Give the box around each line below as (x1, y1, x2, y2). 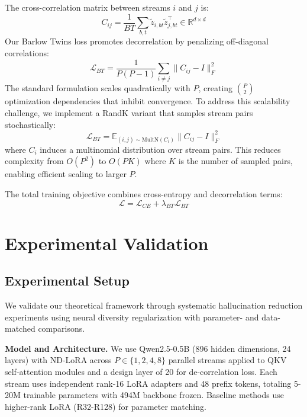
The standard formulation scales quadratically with (5, 82, 190, 94)
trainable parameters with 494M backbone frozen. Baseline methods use (23, 389, 284, 401)
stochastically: (5, 118, 56, 130)
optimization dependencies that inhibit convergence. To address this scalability (5, 95, 290, 107)
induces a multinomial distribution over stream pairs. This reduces (40, 143, 281, 155)
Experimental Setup (5, 271, 130, 290)
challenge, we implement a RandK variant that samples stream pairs (5, 106, 253, 118)
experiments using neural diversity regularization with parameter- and (5, 310, 259, 323)
